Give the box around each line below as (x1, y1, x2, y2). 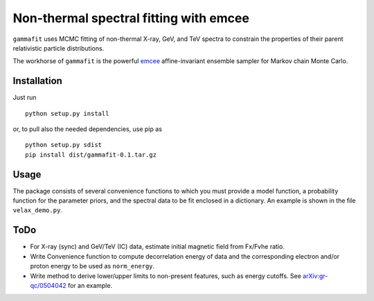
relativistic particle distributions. (12, 44, 105, 52)
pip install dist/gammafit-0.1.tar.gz (25, 150, 157, 159)
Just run (12, 94, 37, 102)
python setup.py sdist (25, 141, 103, 149)
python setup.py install (25, 110, 109, 117)
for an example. (67, 281, 113, 289)
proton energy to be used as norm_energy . (30, 262, 155, 270)
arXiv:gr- (302, 271, 328, 280)
